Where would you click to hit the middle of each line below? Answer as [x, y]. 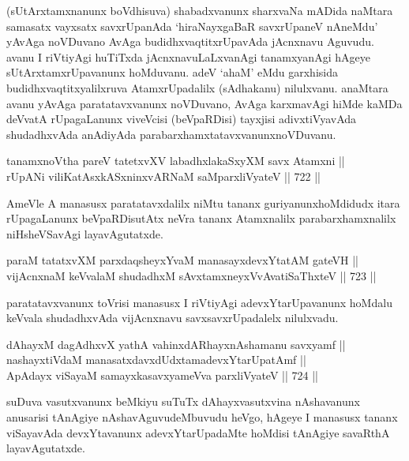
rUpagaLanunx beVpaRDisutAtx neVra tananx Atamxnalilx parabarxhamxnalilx [201, 218]
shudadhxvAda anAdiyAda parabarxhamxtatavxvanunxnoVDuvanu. [171, 134]
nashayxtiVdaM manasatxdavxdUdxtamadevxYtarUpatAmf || [156, 360]
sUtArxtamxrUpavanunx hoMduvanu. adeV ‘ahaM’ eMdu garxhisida [172, 72]
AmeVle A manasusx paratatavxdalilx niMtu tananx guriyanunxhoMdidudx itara [203, 202]
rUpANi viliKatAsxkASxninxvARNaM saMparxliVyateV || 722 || [163, 176]
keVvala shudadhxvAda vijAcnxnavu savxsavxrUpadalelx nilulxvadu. [173, 318]
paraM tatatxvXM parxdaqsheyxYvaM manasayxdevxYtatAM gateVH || [182, 260]
